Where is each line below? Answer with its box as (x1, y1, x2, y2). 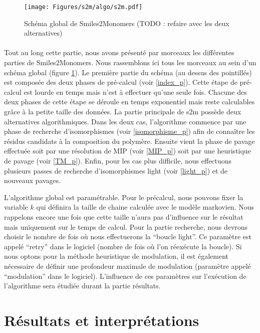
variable (4, 202, 28, 212)
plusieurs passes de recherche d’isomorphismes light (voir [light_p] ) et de (4, 165, 228, 176)
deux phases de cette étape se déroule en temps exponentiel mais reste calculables (4, 96, 255, 107)
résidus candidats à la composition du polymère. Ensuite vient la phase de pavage (4, 135, 255, 146)
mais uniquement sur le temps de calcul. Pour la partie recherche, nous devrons (4, 221, 248, 232)
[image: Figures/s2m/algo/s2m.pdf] (24, 4, 143, 11)
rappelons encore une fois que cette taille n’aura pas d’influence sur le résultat (4, 211, 243, 222)
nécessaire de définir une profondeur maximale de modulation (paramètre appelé (4, 260, 251, 271)
